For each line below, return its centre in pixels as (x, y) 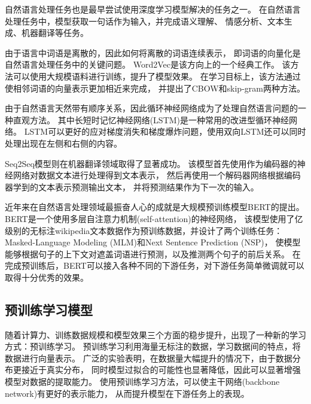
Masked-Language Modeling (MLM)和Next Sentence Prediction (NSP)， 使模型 (153, 242)
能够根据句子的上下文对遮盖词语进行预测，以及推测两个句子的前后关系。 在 (153, 253)
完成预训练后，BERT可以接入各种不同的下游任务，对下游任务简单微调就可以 (155, 265)
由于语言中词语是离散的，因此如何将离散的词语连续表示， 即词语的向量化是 (153, 52)
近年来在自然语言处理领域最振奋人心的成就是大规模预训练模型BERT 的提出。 (155, 207)
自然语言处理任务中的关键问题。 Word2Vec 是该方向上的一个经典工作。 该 (148, 64)
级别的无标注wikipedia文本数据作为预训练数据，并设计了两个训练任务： (144, 230)
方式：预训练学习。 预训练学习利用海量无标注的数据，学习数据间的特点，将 (153, 346)
